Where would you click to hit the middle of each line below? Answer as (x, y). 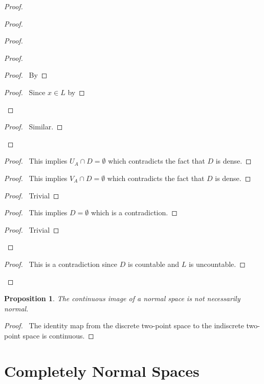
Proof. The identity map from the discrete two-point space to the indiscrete (124, 325)
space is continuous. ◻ (58, 335)
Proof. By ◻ (26, 75)
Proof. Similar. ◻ (34, 127)
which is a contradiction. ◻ (134, 212)
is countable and (154, 264)
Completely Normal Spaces (102, 370)
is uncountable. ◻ (217, 264)
